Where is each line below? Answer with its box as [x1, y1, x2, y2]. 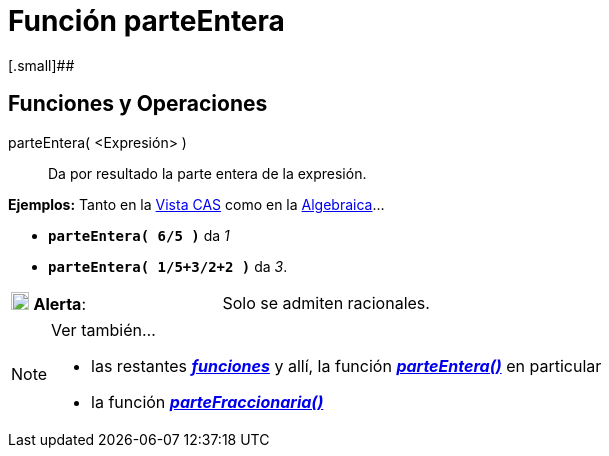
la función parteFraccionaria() [91, 391, 324, 412]
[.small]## [8, 56, 75, 74]
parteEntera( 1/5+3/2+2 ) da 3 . [48, 257, 288, 275]
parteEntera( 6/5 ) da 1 [48, 226, 230, 244]
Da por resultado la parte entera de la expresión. [48, 164, 367, 182]
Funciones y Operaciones [8, 91, 268, 117]
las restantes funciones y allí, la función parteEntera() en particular [91, 355, 602, 376]
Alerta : [33, 293, 86, 314]
